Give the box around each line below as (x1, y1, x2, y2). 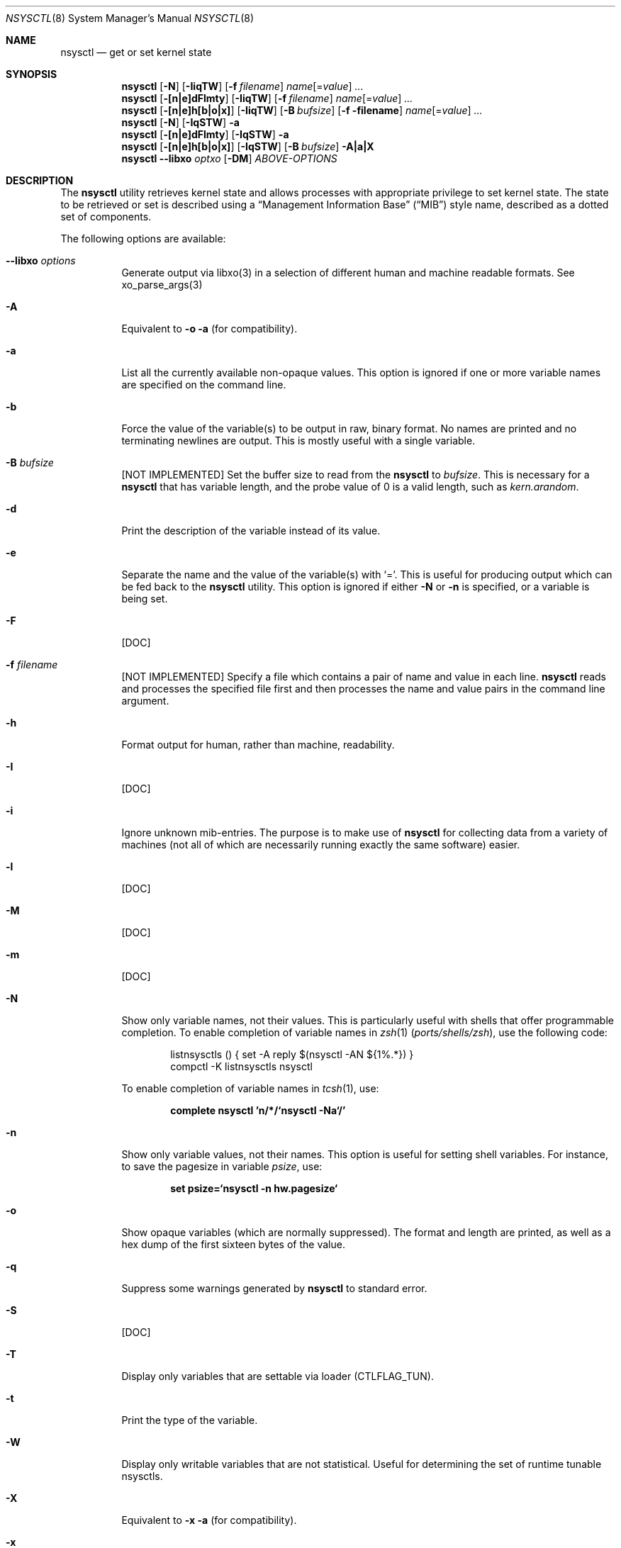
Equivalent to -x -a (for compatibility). (121, 1514, 297, 1526)
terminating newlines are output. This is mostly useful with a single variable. (121, 434, 476, 447)
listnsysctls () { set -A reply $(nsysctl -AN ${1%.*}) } (170, 1048, 414, 1060)
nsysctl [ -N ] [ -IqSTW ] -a (121, 116, 240, 128)
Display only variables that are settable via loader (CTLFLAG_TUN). (121, 1370, 434, 1382)
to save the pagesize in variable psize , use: (121, 1160, 323, 1172)
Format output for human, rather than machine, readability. (121, 739, 395, 751)
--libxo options (6, 254, 76, 267)
